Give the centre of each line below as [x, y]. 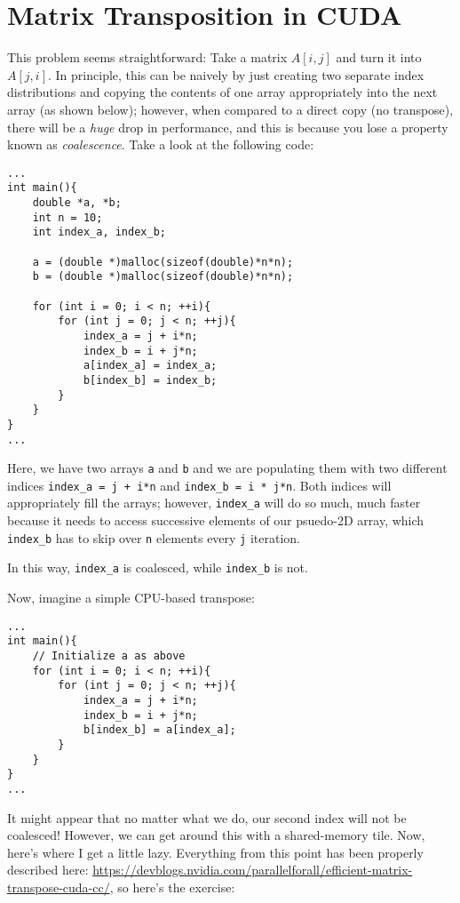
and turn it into [379, 57]
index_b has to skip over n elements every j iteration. [154, 537]
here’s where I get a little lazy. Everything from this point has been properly [215, 852]
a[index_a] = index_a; [150, 366]
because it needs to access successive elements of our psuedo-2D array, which [216, 520]
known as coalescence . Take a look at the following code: [161, 144]
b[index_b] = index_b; [150, 380]
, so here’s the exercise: [172, 887]
